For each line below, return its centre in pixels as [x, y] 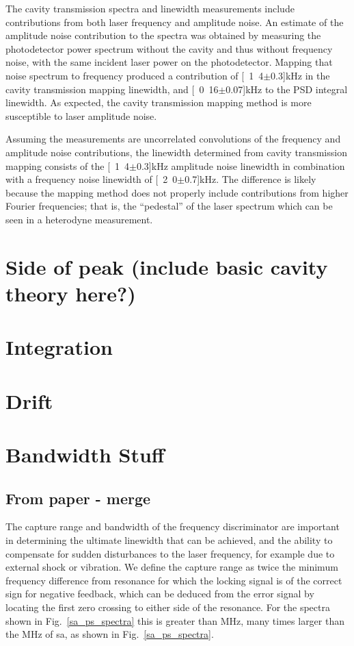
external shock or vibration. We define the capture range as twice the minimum [172, 567]
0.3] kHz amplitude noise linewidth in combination [241, 165]
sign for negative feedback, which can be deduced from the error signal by [160, 594]
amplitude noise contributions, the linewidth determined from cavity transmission [176, 152]
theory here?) [71, 293]
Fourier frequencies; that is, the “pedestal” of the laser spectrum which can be [169, 206]
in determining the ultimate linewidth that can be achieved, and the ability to [169, 539]
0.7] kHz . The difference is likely [250, 179]
